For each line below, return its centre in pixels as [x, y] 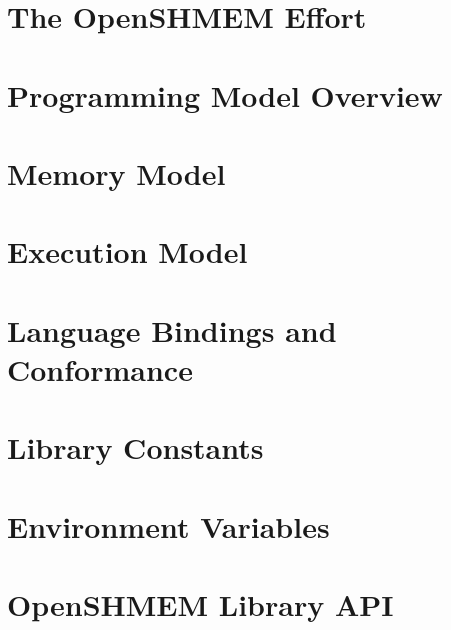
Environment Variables [168, 525]
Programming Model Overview [225, 94]
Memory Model [116, 172]
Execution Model [127, 251]
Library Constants [135, 447]
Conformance [100, 368]
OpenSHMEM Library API [200, 604]
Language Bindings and [172, 329]
